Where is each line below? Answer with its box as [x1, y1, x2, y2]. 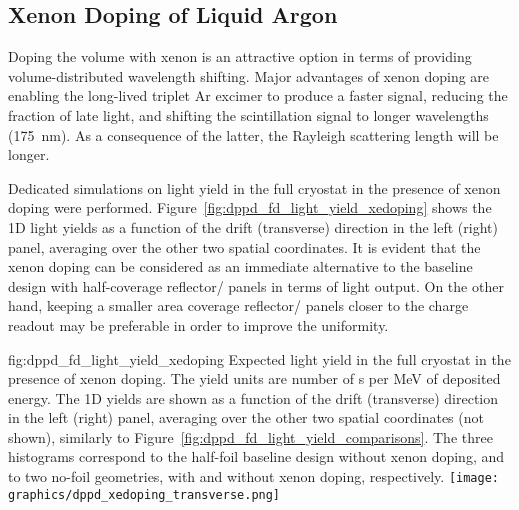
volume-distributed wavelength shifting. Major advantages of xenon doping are [8, 65, 490, 86]
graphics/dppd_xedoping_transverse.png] [8, 487, 281, 502]
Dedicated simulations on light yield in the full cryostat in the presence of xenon [8, 177, 501, 198]
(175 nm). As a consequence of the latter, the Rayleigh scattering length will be [8, 124, 499, 145]
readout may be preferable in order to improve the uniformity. [8, 314, 389, 335]
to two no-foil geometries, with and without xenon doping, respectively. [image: [8, 466, 499, 487]
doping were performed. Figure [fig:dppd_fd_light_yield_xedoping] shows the [8, 197, 492, 218]
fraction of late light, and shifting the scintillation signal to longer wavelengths [8, 104, 489, 125]
